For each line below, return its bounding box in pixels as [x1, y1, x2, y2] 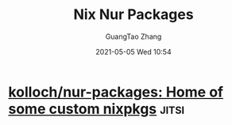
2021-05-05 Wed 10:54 [95, 47, 172, 56]
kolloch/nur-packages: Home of [8, 83, 224, 100]
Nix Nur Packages [73, 6, 194, 24]
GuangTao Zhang [105, 32, 162, 41]
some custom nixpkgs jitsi [8, 100, 185, 118]
